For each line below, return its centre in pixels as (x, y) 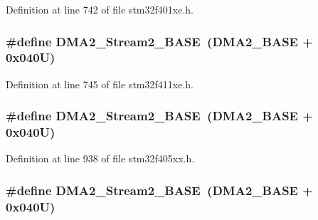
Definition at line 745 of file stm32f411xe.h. (100, 84)
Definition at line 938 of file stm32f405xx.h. (100, 158)
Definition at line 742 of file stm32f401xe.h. (100, 9)
